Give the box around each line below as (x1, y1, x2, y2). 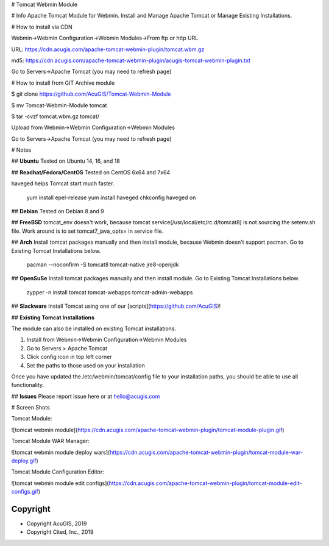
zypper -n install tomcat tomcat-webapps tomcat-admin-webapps (26, 288, 193, 296)
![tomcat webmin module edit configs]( (11, 479, 109, 487)
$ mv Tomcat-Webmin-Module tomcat (11, 101, 107, 109)
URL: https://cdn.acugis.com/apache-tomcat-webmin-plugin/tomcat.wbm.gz (11, 46, 205, 53)
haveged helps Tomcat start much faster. (11, 180, 115, 187)
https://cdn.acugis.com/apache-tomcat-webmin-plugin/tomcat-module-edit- (108, 479, 302, 487)
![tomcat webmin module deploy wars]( (11, 448, 110, 456)
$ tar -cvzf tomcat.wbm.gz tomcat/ (11, 113, 100, 120)
